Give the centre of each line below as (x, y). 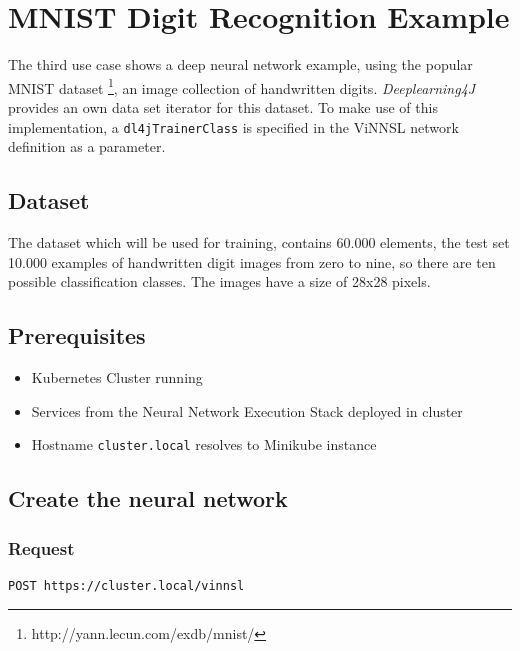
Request (41, 547)
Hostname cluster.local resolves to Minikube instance (204, 444)
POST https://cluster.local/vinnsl (126, 585)
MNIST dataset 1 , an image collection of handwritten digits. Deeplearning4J (242, 86)
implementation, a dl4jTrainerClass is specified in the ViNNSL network (233, 126)
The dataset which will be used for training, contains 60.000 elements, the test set (259, 242)
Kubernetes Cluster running (117, 377)
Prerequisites (77, 335)
